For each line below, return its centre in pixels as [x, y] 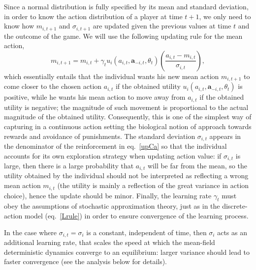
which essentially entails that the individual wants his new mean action [112, 76]
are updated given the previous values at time [162, 26]
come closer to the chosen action [53, 86]
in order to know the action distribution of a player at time [93, 16]
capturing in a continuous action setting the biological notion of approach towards [128, 126]
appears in [225, 136]
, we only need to [225, 16]
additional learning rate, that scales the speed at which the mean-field [110, 242]
